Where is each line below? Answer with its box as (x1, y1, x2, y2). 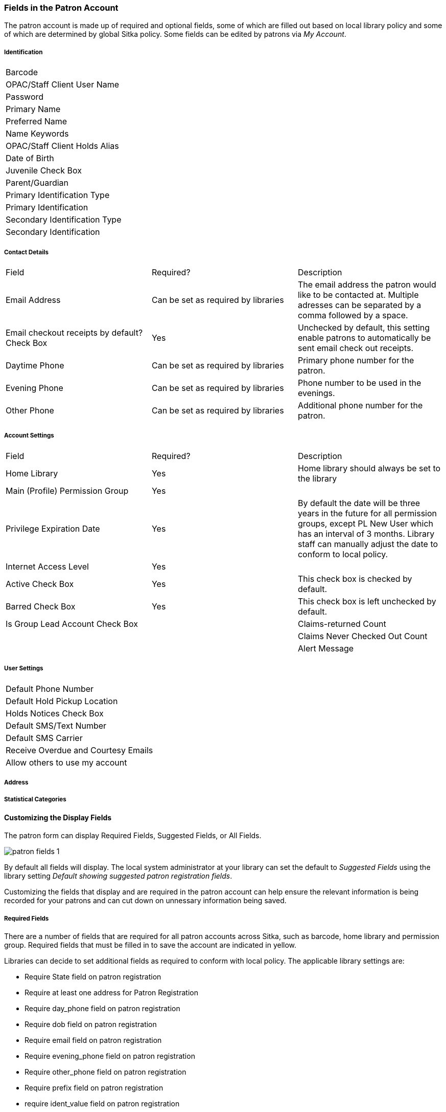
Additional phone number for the (297, 400, 423, 410)
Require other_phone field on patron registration (25, 1067, 186, 1077)
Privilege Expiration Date (6, 523, 100, 534)
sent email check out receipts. (297, 342, 414, 353)
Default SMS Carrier (6, 732, 83, 743)
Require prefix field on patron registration (25, 1083, 163, 1093)
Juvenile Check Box (6, 165, 82, 176)
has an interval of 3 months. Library (297, 528, 435, 539)
